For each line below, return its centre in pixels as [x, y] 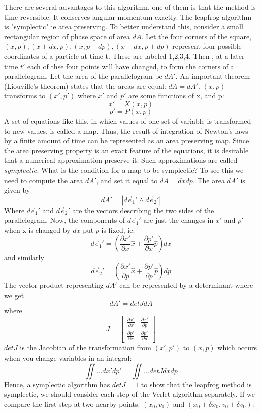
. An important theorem [213, 76]
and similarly [24, 257]
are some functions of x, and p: [176, 96]
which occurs [237, 348]
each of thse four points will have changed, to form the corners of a [130, 66]
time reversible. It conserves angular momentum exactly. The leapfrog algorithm [128, 16]
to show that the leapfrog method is [196, 384]
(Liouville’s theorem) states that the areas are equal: [85, 85]
